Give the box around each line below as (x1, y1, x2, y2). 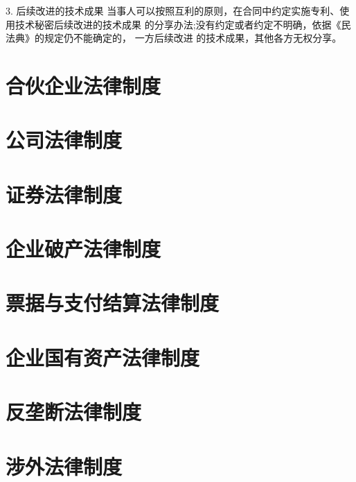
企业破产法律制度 (6, 234, 161, 263)
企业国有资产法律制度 (6, 343, 200, 371)
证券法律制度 (6, 180, 123, 208)
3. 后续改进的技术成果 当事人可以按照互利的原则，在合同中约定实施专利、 (6, 3, 340, 17)
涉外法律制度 (6, 451, 123, 480)
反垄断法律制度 (6, 397, 142, 426)
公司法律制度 (6, 126, 123, 154)
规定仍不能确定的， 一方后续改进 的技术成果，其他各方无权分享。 (44, 31, 342, 45)
